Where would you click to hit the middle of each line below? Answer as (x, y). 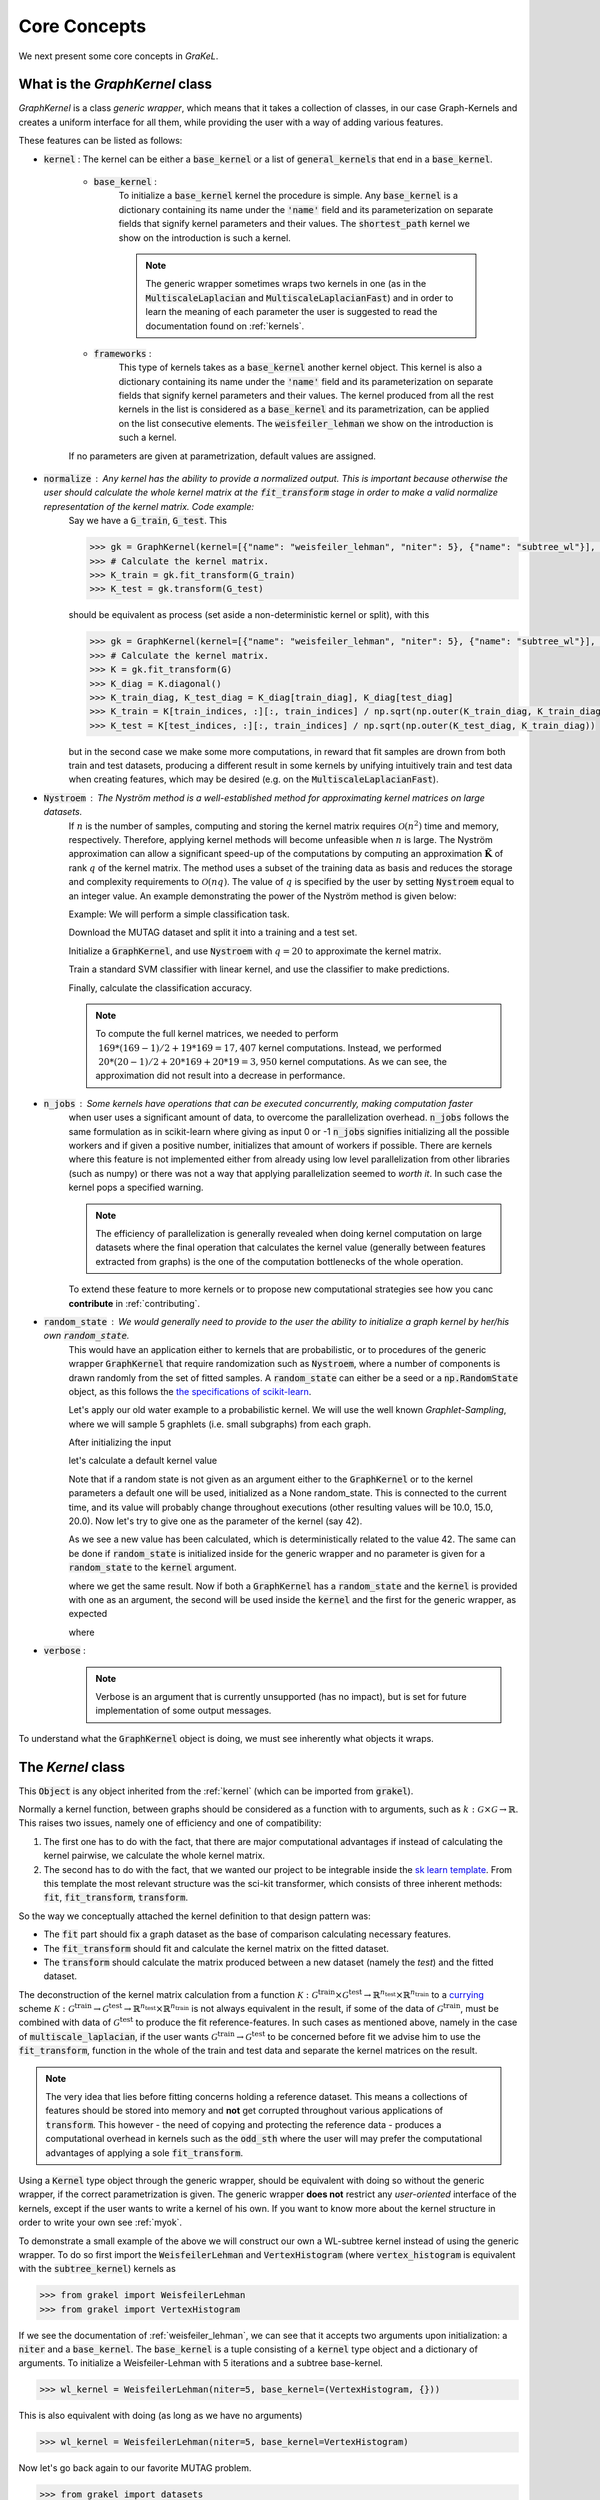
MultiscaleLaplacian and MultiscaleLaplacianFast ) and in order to (299, 297)
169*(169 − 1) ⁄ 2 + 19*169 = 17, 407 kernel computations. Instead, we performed (270, 1047)
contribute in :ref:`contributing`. (134, 1303)
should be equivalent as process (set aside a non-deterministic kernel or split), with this (249, 615)
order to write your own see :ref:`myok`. (100, 2222)
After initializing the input (120, 1442)
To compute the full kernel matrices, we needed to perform (217, 1034)
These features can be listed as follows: (100, 141)
